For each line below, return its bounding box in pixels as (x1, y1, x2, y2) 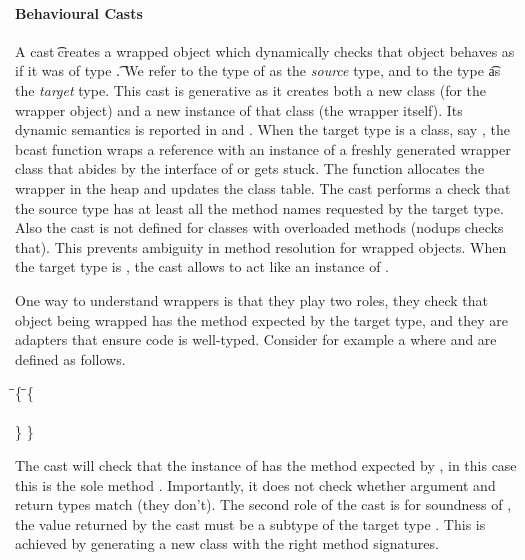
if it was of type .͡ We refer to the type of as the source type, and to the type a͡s (15, 60, 501, 81)
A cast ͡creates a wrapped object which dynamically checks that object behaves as (15, 40, 515, 61)
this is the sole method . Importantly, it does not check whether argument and (15, 474, 496, 495)
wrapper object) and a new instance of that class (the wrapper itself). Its (15, 99, 463, 120)
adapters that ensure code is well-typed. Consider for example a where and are (15, 329, 497, 350)
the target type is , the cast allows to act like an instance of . (15, 256, 390, 277)
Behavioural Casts (15, 2, 143, 23)
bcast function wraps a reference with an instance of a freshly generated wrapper (15, 138, 511, 159)
